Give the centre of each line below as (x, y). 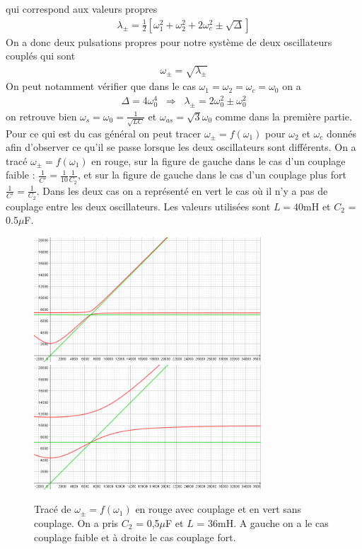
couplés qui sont (41, 56)
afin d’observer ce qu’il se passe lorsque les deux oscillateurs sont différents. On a (181, 147)
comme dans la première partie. (284, 116)
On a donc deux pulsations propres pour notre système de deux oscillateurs (169, 41)
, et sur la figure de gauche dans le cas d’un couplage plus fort (212, 175)
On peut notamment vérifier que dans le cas (101, 86)
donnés (342, 133)
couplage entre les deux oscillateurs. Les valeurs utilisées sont (138, 206)
